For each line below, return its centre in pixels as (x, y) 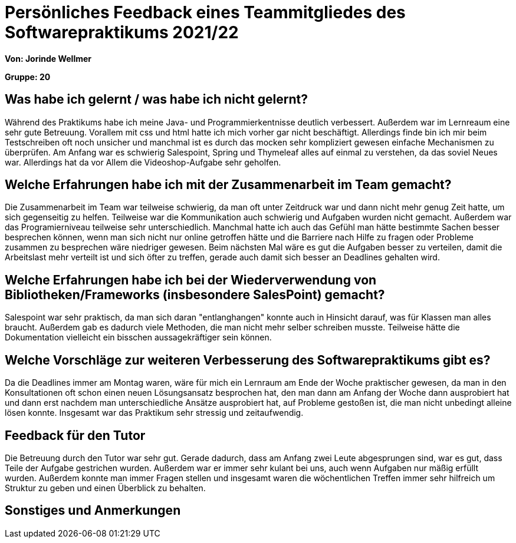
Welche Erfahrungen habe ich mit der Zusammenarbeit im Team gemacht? (228, 185)
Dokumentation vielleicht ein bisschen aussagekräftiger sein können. (138, 337)
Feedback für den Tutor (75, 435)
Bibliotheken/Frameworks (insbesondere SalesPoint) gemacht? (195, 294)
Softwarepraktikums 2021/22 (122, 32)
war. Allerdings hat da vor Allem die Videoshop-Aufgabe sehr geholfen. (143, 162)
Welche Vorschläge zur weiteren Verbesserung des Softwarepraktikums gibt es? (248, 360)
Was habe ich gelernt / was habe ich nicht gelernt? (156, 100)
